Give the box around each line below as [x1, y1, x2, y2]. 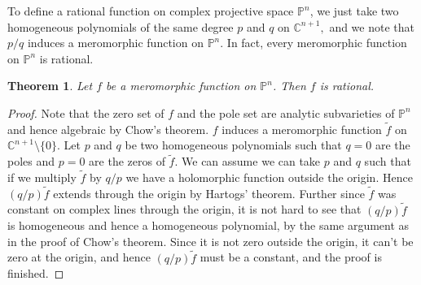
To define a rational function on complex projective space [7, 2, 294, 19]
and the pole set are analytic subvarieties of [177, 104, 395, 121]
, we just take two [309, 2, 399, 19]
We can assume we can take [182, 153, 321, 170]
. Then [272, 77, 306, 94]
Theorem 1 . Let [7, 77, 93, 94]
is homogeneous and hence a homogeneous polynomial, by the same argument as [7, 217, 410, 234]
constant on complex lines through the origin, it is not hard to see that [7, 201, 362, 218]
